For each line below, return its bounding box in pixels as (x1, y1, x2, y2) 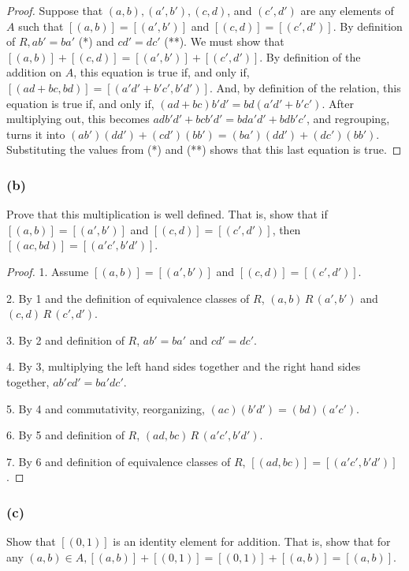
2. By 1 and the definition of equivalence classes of (6, 289, 250, 306)
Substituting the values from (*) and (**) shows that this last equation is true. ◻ (6, 141, 402, 158)
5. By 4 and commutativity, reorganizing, (6, 400, 205, 416)
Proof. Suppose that (6, 2, 103, 18)
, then (272, 221, 301, 237)
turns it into (6, 125, 65, 142)
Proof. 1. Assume (6, 263, 89, 279)
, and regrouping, (306, 110, 390, 127)
